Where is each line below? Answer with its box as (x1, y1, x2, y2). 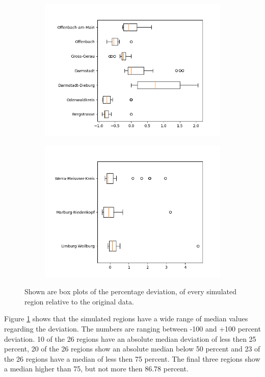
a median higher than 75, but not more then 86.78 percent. (4, 363, 189, 374)
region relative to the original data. (24, 296, 134, 307)
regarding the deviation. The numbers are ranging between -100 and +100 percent (4, 323, 261, 334)
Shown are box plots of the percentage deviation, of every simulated (24, 286, 236, 297)
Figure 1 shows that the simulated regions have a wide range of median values (4, 313, 248, 324)
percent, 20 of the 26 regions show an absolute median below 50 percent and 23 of (4, 343, 260, 354)
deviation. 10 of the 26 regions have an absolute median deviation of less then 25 (4, 333, 256, 344)
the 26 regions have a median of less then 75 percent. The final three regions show (4, 353, 260, 364)
